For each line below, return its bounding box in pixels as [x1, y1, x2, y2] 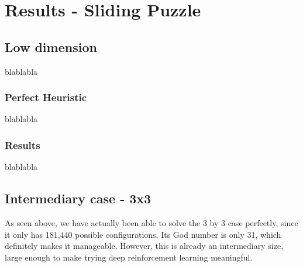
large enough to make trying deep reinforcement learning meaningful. [5, 251, 253, 263]
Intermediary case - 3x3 [5, 189, 151, 207]
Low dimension [5, 37, 97, 56]
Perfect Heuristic [5, 90, 87, 105]
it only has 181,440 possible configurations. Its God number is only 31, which [5, 228, 281, 240]
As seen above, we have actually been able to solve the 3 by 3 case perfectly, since [5, 217, 298, 228]
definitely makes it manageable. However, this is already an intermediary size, [5, 240, 284, 252]
